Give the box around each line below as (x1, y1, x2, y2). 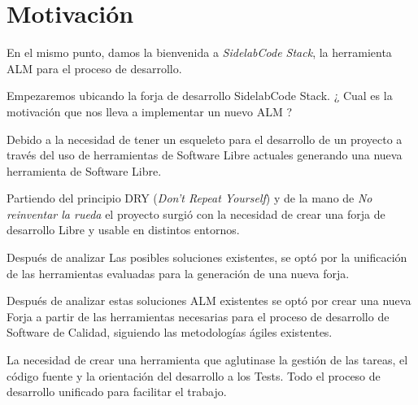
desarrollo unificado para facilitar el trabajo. (7, 383, 227, 400)
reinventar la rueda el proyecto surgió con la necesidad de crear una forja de (7, 205, 385, 222)
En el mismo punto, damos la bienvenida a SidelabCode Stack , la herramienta (7, 44, 392, 61)
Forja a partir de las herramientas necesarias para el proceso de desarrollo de (7, 307, 390, 324)
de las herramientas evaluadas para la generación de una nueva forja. (7, 264, 350, 281)
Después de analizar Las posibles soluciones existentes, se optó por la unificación (7, 249, 407, 266)
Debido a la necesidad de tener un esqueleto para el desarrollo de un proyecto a (7, 130, 403, 147)
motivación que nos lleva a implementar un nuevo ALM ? (7, 102, 293, 120)
